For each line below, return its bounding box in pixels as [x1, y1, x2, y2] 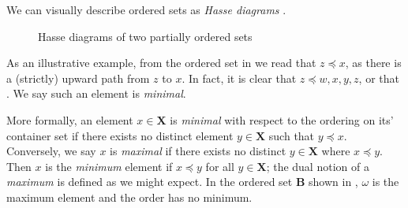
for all [205, 158, 234, 174]
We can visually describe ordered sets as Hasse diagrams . [6, 2, 286, 17]
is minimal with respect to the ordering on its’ [170, 111, 394, 128]
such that [268, 127, 315, 143]
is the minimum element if [45, 158, 173, 174]
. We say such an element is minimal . [6, 85, 186, 102]
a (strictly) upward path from [6, 69, 150, 86]
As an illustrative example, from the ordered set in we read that [6, 54, 316, 71]
